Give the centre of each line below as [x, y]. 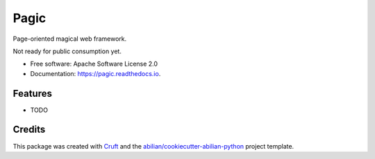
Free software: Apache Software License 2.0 [94, 64]
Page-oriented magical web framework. [70, 39]
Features [32, 93]
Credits [29, 130]
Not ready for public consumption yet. [67, 51]
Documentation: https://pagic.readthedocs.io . [95, 73]
